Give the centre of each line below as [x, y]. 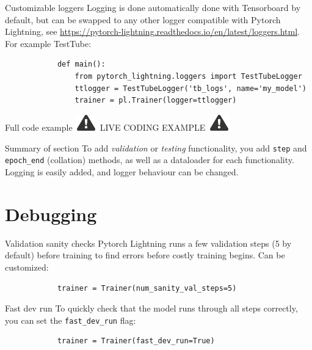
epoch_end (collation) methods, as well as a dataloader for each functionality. [150, 160]
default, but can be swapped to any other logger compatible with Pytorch [143, 19]
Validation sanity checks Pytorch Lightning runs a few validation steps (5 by [148, 243]
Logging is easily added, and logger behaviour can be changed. [122, 172]
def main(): [81, 64]
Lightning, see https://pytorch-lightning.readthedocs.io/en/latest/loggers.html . [152, 31]
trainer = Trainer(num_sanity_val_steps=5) [147, 288]
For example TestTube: [48, 43]
